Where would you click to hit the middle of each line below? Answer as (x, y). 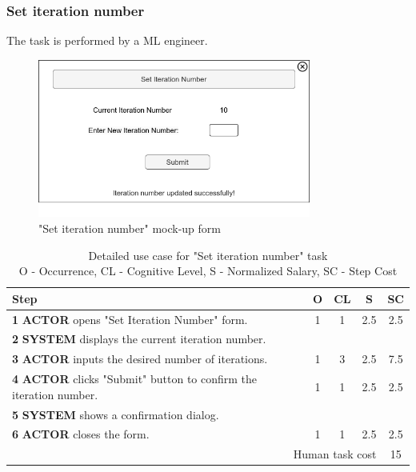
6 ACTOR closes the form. (81, 434)
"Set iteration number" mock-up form (130, 228)
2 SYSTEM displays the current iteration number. (139, 339)
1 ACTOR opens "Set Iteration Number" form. (130, 319)
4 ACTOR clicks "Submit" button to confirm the (135, 379)
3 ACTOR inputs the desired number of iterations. (140, 359)
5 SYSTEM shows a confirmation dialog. (116, 414)
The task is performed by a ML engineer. (107, 40)
